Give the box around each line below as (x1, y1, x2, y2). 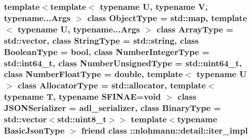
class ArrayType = (157, 23, 234, 35)
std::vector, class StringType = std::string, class (4, 34, 199, 46)
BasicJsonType (4, 124, 65, 137)
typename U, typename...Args (17, 23, 140, 35)
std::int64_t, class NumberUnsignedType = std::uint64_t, (4, 56, 242, 69)
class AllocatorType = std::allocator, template (17, 79, 206, 91)
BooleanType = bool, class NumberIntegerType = (4, 45, 210, 57)
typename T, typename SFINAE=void (4, 90, 161, 103)
